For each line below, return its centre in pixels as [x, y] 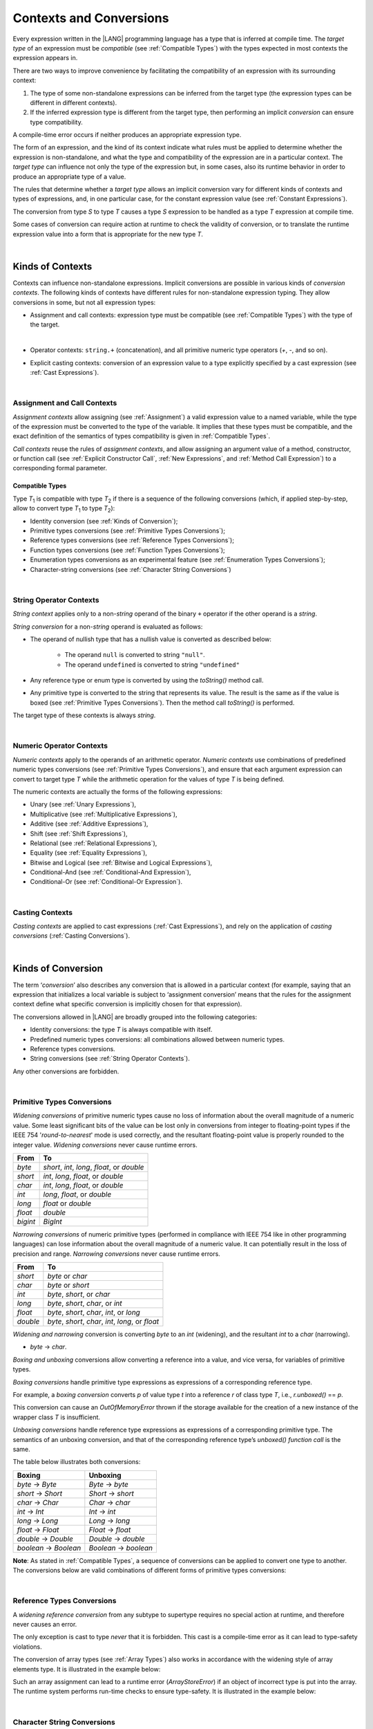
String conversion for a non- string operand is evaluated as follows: [108, 627]
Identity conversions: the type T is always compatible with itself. [121, 1030]
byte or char [67, 1276]
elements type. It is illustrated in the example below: [87, 1669]
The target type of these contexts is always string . [84, 715]
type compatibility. [56, 122]
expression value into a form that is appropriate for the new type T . [108, 234]
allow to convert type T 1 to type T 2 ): [64, 509]
